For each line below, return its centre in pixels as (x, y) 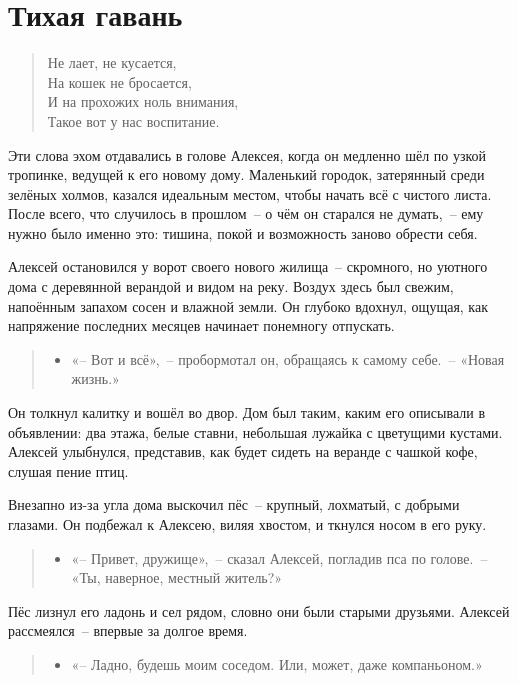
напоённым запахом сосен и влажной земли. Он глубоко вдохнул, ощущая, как (248, 305)
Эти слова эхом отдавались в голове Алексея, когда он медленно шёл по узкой (247, 154)
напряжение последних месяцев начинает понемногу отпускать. (201, 325)
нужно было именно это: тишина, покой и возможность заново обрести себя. (243, 232)
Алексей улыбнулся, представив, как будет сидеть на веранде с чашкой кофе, (243, 451)
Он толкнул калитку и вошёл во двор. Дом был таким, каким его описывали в (246, 412)
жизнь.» (95, 378)
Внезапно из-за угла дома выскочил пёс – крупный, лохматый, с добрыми (234, 504)
